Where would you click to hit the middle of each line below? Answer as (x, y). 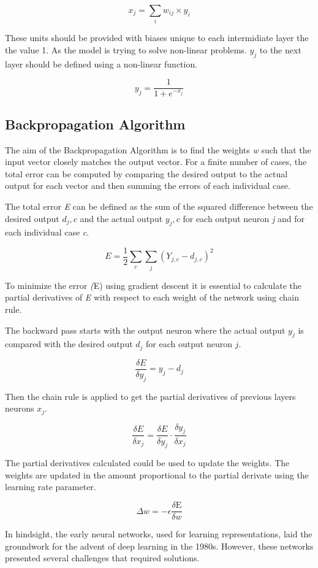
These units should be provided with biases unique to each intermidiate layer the (157, 38)
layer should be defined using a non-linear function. (101, 63)
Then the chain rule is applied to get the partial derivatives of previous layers (150, 396)
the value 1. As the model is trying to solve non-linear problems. (126, 49)
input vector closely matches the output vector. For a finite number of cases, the (156, 162)
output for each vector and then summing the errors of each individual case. (148, 186)
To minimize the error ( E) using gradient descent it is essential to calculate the (153, 285)
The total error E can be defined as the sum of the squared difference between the (159, 206)
